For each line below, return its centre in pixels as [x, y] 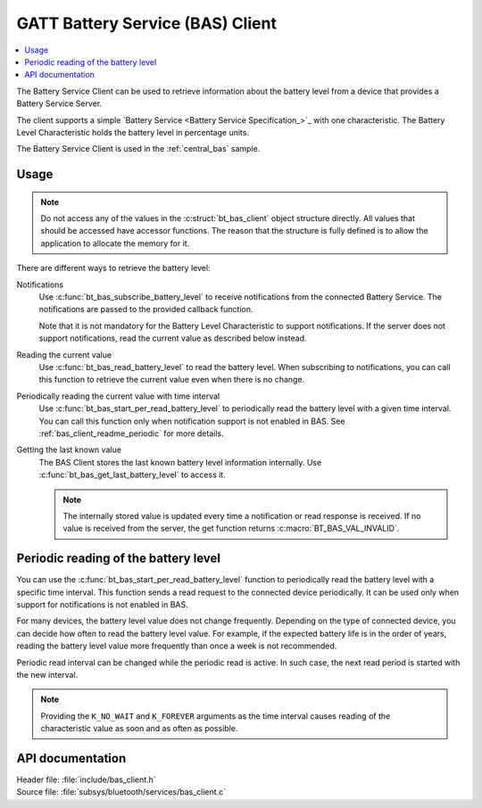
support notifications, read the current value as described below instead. [173, 338]
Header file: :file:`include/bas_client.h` [86, 779]
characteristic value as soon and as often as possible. [139, 729]
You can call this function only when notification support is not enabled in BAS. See [192, 421]
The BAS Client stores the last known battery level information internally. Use [180, 462]
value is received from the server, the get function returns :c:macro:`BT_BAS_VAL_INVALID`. [231, 528]
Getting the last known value [69, 449]
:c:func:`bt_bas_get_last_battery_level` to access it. [133, 475]
